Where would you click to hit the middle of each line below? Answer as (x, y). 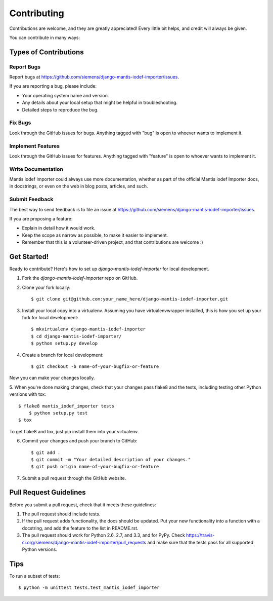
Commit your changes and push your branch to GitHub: (80, 441)
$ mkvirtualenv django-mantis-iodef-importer (88, 329)
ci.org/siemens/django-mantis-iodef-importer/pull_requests (84, 542)
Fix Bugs (20, 123)
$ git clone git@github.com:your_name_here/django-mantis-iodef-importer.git (130, 299)
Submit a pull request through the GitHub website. (74, 478)
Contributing (37, 13)
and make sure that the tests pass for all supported (200, 542)
